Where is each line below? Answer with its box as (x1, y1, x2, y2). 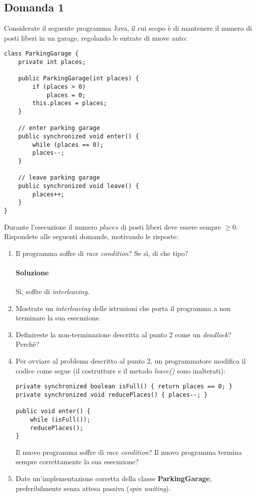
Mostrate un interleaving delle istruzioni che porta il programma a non (15, 303, 231, 313)
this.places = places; (32, 100, 107, 107)
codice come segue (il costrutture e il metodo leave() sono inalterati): (15, 365, 226, 375)
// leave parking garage (18, 174, 100, 182)
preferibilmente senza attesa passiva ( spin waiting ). (15, 483, 171, 493)
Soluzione (15, 267, 49, 277)
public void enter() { (15, 408, 91, 415)
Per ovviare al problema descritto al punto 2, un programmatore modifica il (15, 356, 246, 366)
